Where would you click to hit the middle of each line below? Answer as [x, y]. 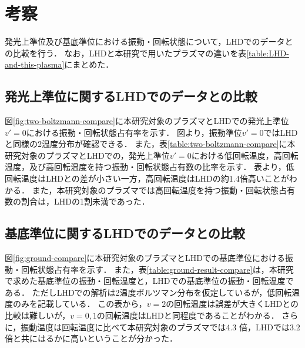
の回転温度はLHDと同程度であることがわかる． [188, 315]
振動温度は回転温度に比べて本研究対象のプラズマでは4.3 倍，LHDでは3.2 [160, 327]
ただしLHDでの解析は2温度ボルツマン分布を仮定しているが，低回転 [162, 292]
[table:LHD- [268, 53]
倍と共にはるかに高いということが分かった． [91, 338]
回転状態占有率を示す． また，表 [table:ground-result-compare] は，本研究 [157, 269]
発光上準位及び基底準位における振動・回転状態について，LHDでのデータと [149, 41]
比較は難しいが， [38, 315]
